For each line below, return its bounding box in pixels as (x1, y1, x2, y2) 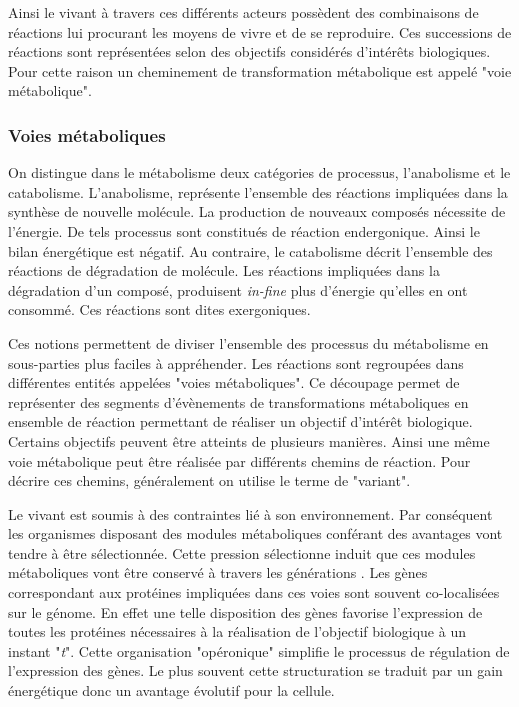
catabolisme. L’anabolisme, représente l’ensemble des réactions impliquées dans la (8, 181, 508, 202)
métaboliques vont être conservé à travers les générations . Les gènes (8, 562, 428, 583)
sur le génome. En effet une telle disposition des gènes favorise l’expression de (8, 601, 483, 622)
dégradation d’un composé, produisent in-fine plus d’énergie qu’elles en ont (8, 279, 468, 300)
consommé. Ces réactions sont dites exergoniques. (8, 299, 311, 320)
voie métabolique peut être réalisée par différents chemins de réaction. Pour (8, 450, 471, 471)
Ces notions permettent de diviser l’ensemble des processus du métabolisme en (8, 332, 489, 353)
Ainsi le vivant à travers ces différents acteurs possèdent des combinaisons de (8, 2, 479, 22)
